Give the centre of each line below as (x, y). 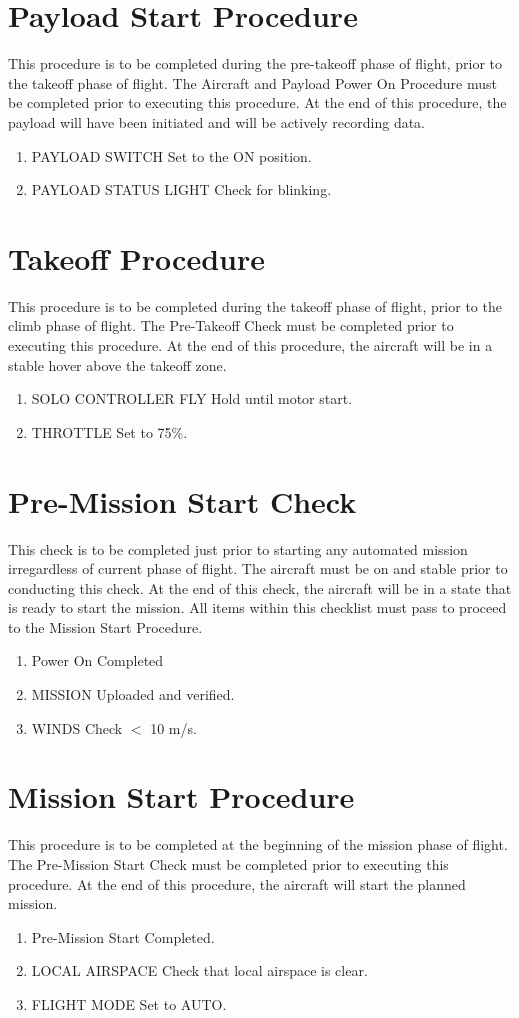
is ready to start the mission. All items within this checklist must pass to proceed (257, 607)
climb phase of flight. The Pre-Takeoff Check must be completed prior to (231, 325)
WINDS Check (77, 727)
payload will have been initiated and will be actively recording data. (217, 121)
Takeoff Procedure (136, 257)
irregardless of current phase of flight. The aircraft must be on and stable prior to (258, 568)
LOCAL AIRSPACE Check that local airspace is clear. (199, 970)
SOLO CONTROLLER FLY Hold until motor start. (192, 398)
